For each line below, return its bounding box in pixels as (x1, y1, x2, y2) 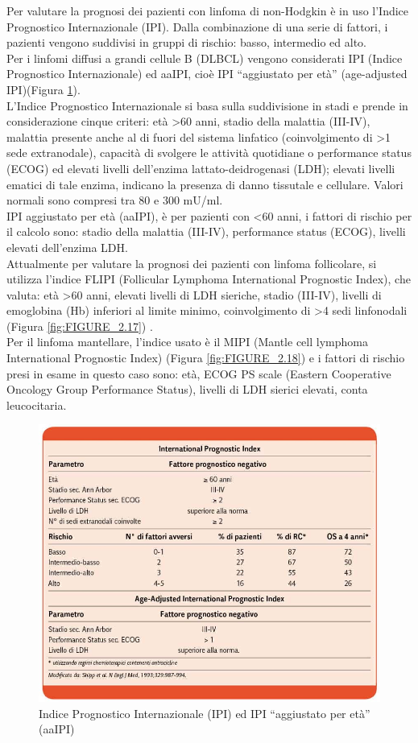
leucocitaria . (6, 396, 67, 413)
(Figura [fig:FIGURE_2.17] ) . (6, 317, 153, 334)
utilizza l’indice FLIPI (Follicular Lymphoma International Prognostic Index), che (6, 270, 411, 287)
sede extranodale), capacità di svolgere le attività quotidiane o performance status (6, 144, 412, 161)
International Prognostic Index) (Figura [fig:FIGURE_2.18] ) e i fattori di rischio (6, 349, 405, 366)
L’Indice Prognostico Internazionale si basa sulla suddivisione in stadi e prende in (6, 97, 408, 114)
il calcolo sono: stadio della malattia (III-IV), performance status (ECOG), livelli (6, 223, 406, 240)
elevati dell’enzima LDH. (6, 238, 128, 255)
